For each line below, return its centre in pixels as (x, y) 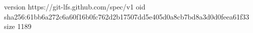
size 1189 (18, 26)
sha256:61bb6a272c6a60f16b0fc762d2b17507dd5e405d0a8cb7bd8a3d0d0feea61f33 (127, 16)
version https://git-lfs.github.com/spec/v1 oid (75, 6)
